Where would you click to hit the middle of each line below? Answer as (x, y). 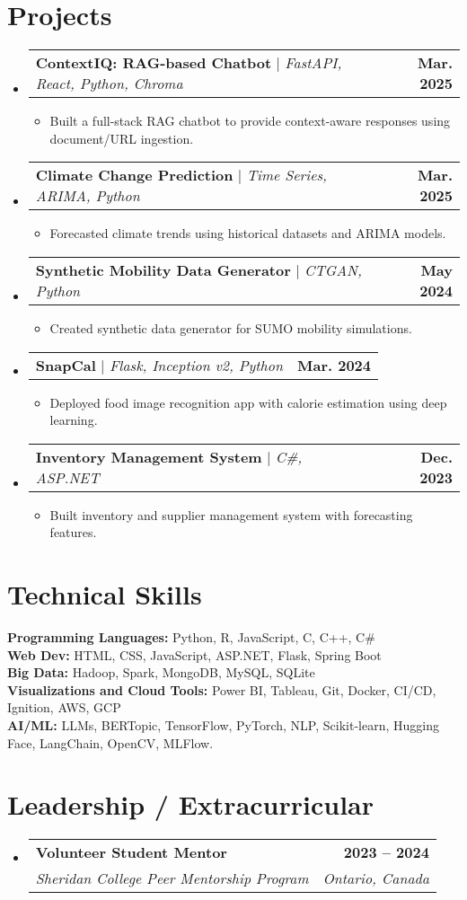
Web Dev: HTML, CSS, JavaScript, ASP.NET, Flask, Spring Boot (194, 654)
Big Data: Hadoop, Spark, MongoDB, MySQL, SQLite (161, 672)
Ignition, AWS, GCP (64, 707)
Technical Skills (105, 594)
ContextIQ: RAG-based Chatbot (154, 63)
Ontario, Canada (376, 878)
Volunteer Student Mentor (131, 852)
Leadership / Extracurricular (191, 804)
